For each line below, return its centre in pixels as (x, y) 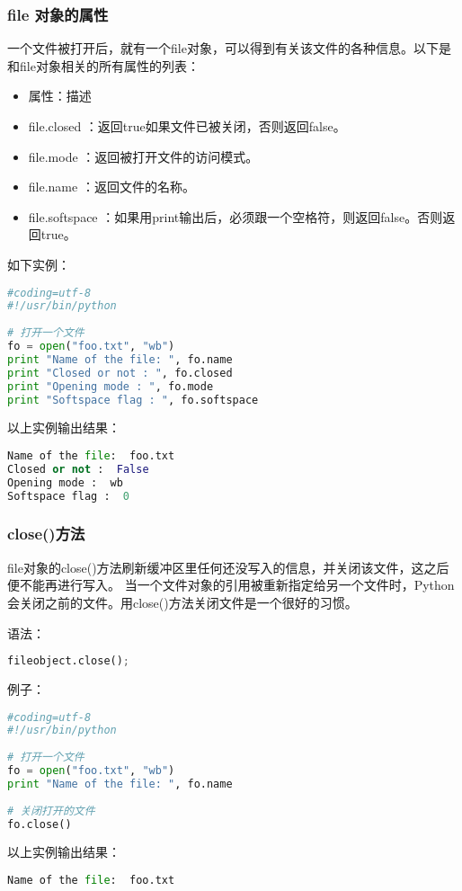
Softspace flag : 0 (69, 496)
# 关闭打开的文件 (51, 811)
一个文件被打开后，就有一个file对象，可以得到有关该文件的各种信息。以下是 (229, 48)
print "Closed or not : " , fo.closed (120, 373)
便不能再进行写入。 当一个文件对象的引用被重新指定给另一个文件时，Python (231, 585)
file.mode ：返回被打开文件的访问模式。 (143, 156)
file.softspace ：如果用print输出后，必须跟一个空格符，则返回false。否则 (235, 216)
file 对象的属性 (58, 14)
